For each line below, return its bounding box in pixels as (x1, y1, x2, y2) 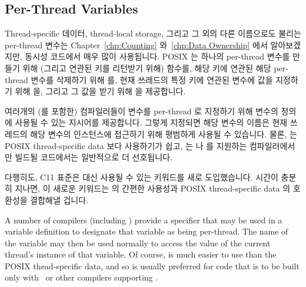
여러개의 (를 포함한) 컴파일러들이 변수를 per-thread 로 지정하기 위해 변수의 (5, 104, 278, 117)
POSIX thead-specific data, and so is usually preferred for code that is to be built (5, 259, 300, 272)
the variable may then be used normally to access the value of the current (5, 236, 271, 249)
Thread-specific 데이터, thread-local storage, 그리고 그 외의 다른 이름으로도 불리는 (5, 27, 301, 39)
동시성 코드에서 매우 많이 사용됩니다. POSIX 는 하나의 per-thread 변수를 (25, 50, 290, 62)
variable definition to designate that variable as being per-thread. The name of (5, 225, 288, 237)
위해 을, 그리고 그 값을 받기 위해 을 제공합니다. (15, 85, 186, 97)
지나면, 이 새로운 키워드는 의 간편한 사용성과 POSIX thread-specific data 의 (15, 182, 291, 194)
